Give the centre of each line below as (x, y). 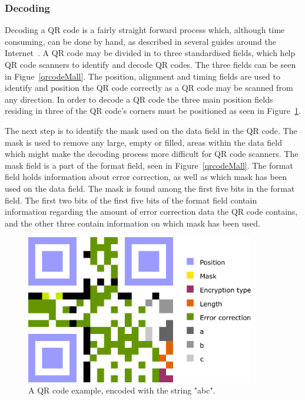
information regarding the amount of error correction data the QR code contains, (151, 212)
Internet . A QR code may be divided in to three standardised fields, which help (150, 53)
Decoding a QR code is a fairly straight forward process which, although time (145, 30)
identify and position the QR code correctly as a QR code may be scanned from (149, 88)
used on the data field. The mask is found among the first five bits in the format (150, 188)
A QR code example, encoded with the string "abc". (122, 390)
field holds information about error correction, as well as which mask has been (146, 177)
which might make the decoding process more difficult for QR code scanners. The (152, 154)
